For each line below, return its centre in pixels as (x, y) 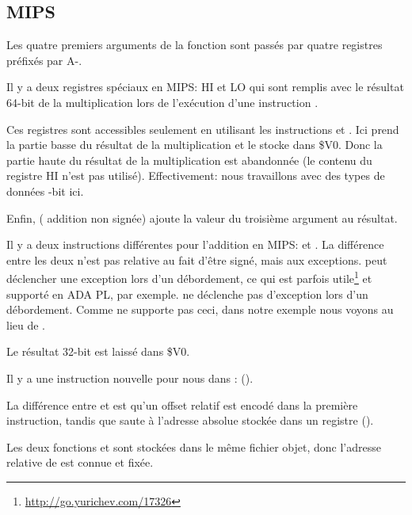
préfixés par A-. (44, 60)
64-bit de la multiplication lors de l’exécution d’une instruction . (162, 102)
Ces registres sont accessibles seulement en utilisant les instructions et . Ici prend (203, 129)
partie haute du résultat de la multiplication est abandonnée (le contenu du (189, 160)
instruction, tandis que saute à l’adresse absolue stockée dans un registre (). (190, 420)
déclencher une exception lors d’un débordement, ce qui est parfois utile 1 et (189, 277)
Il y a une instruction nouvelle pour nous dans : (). (130, 378)
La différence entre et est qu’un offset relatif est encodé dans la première (182, 404)
